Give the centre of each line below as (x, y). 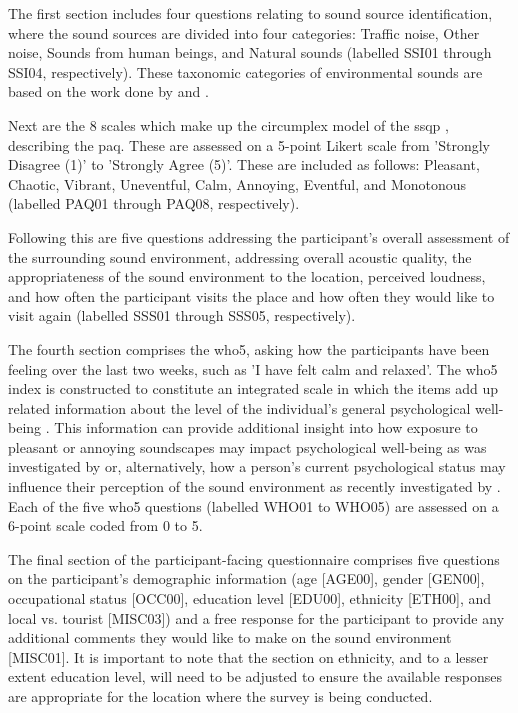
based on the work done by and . (108, 91)
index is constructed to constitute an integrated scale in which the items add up (253, 388)
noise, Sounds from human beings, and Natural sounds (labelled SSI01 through (250, 52)
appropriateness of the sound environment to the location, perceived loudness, (247, 276)
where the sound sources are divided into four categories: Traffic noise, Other (244, 32)
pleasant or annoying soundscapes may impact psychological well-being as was (247, 446)
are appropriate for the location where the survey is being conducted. (220, 696)
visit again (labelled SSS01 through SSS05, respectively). (182, 315)
